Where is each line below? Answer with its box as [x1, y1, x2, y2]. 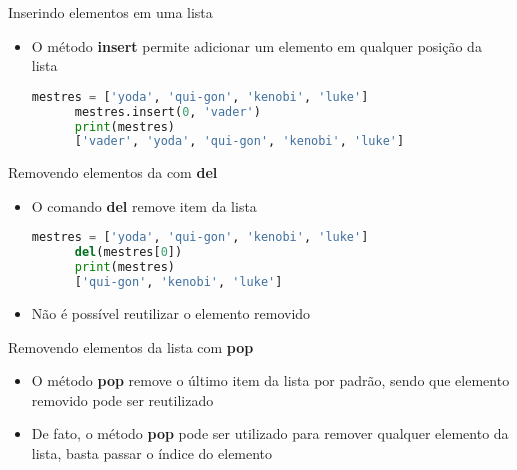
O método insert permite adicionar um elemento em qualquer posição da [31, 35, 482, 56]
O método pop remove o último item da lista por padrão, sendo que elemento [31, 370, 510, 391]
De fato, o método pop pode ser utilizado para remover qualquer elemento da [31, 423, 509, 444]
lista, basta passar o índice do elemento [31, 442, 273, 463]
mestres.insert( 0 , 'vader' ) [74, 104, 261, 119]
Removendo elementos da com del [8, 162, 218, 183]
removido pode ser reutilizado [31, 389, 214, 410]
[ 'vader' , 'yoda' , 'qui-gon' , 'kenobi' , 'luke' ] [74, 134, 405, 149]
